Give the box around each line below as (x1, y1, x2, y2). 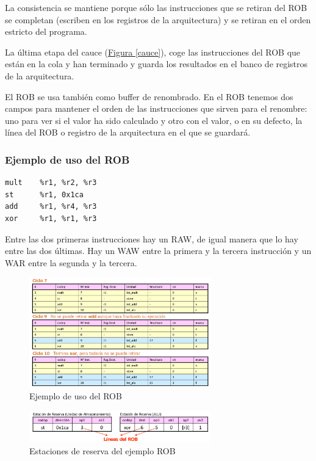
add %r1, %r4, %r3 (5, 202, 97, 211)
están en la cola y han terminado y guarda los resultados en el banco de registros (5, 57, 308, 70)
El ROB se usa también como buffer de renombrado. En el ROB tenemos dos (5, 90, 293, 103)
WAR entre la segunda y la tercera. (5, 256, 137, 269)
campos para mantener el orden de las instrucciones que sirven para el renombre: (5, 102, 307, 115)
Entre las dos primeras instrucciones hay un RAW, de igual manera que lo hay (5, 232, 298, 245)
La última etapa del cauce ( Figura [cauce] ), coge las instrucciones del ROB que (5, 45, 301, 58)
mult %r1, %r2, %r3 (5, 178, 97, 187)
